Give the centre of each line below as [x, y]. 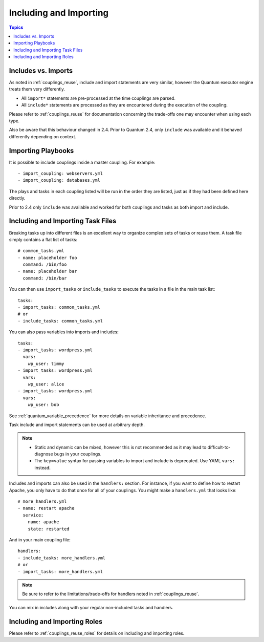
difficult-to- [219, 447]
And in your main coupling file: [40, 539]
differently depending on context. [43, 136]
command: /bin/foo [45, 265]
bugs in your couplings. [78, 454]
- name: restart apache [46, 508]
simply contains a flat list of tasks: [43, 239]
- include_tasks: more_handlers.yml [62, 558]
